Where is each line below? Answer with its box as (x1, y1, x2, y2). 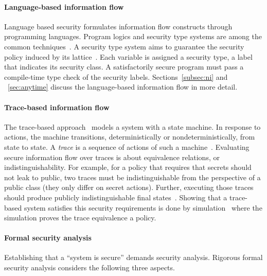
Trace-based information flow (4, 101, 110, 112)
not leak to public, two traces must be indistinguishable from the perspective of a (4, 171, 261, 182)
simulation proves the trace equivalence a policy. (4, 212, 156, 223)
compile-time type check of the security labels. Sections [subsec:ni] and (4, 71, 228, 82)
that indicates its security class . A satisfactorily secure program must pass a (4, 61, 244, 72)
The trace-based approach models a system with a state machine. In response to (4, 121, 261, 132)
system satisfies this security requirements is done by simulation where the (24, 202, 262, 213)
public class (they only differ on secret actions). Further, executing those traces (4, 182, 254, 193)
